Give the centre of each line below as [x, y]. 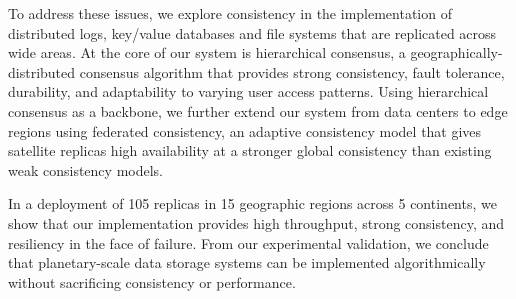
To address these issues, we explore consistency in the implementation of [230, 13]
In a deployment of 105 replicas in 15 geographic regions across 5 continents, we [252, 203]
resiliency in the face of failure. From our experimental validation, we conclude [248, 242]
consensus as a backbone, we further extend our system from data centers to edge [258, 110]
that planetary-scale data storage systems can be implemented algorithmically [247, 262]
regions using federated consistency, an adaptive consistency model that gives [245, 130]
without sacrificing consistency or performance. [152, 281]
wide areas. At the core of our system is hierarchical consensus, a [207, 52]
